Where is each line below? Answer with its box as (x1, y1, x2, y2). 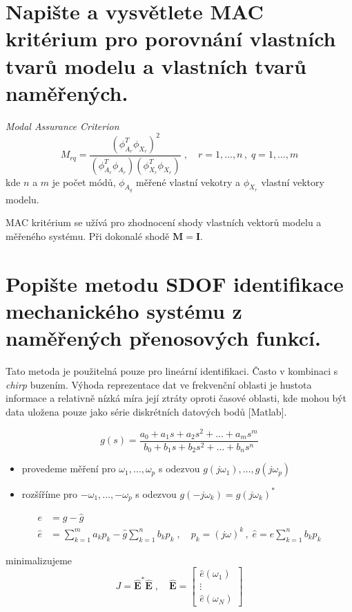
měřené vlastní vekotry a (136, 174, 241, 189)
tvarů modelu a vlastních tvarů (6, 51, 306, 80)
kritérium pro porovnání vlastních (6, 24, 336, 53)
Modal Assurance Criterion (6, 118, 119, 133)
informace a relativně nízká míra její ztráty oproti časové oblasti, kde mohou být (6, 391, 346, 405)
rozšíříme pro (21, 486, 78, 501)
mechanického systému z (6, 297, 242, 325)
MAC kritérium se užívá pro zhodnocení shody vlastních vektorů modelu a (6, 215, 322, 230)
